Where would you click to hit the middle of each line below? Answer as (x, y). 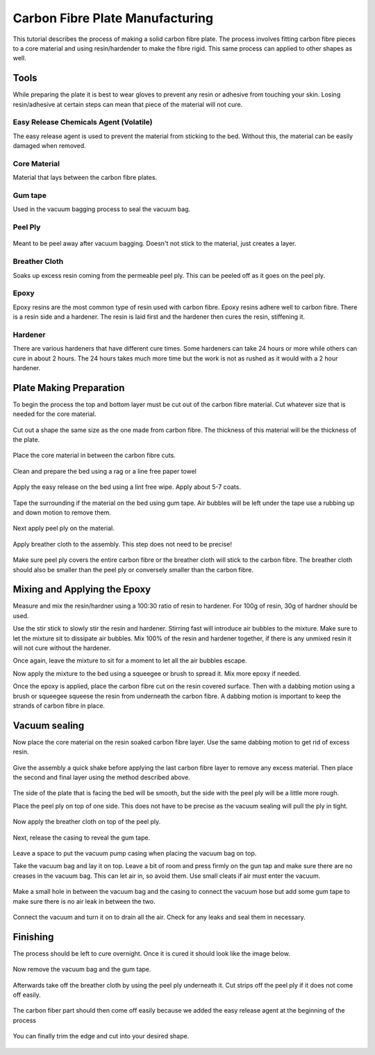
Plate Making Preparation (69, 388)
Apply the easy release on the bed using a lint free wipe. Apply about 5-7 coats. (127, 487)
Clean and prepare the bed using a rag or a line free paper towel (105, 471)
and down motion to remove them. (62, 513)
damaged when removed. (49, 146)
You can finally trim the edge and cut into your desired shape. (101, 1036)
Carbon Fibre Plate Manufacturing (113, 18)
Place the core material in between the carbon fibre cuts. (94, 456)
